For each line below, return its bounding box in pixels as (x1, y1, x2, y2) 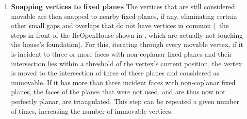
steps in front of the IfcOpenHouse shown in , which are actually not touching (11, 30, 243, 40)
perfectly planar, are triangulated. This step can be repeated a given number (11, 96, 239, 106)
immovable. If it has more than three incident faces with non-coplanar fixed (11, 77, 236, 87)
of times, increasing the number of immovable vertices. (11, 105, 173, 116)
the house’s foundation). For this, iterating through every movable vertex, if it (11, 39, 244, 49)
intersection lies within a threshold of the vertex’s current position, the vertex (11, 58, 242, 68)
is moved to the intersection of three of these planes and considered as (11, 68, 219, 78)
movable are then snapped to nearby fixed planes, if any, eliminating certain (11, 11, 237, 21)
